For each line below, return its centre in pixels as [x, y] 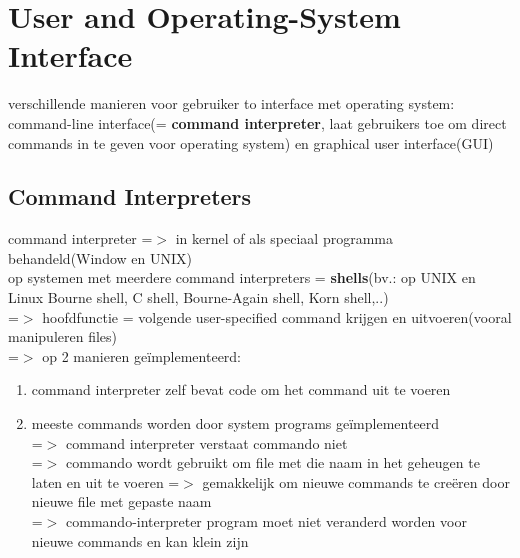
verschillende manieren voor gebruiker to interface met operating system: [231, 103]
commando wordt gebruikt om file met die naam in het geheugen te [273, 462]
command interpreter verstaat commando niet [207, 442]
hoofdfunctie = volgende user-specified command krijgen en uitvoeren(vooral [277, 316]
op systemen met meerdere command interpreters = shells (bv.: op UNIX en [242, 277]
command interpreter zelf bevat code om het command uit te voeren [241, 389]
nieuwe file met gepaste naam [121, 501]
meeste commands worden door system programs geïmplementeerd [235, 423]
